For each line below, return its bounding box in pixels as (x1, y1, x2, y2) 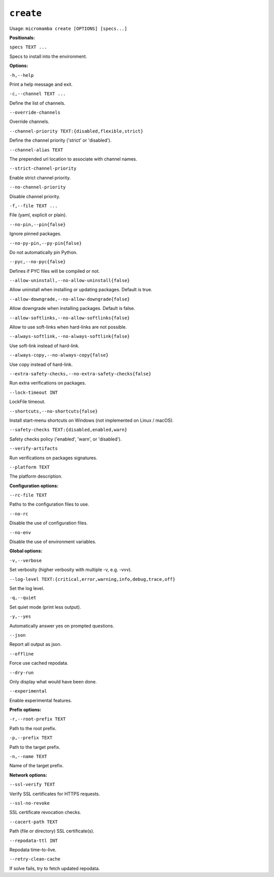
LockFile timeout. (9, 399, 46, 405)
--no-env (9, 529, 31, 536)
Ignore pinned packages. (9, 231, 62, 237)
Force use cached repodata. (9, 660, 68, 666)
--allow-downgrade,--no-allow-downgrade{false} (9, 296, 130, 302)
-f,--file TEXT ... (9, 203, 58, 208)
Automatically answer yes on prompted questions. (9, 622, 114, 629)
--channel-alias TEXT (9, 147, 63, 152)
